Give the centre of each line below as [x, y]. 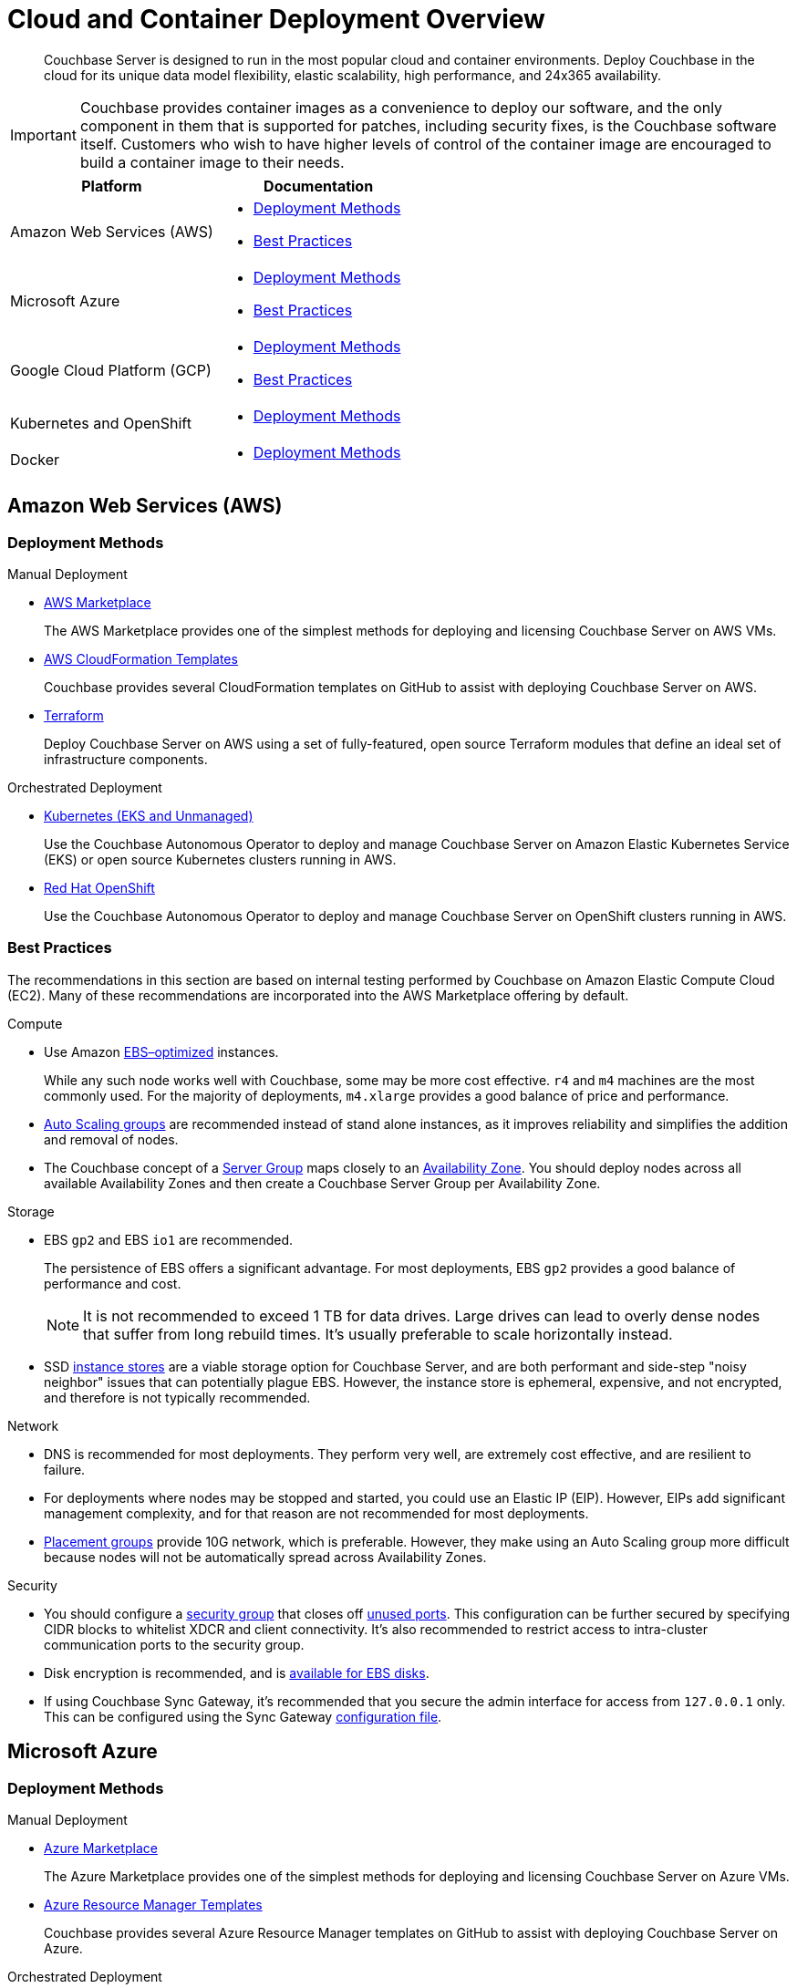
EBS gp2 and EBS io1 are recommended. [169, 1239]
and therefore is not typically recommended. [177, 1397]
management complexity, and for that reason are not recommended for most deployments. [316, 1513]
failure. [65, 1469]
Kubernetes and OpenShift [101, 423]
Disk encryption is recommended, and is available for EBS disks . [237, 1672]
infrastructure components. [126, 759]
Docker [35, 459]
